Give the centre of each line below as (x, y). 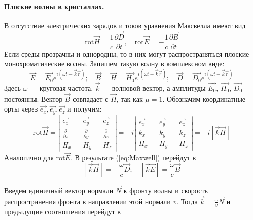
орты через (21, 109)
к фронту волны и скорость (166, 190)
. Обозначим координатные (204, 99)
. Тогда (187, 201)
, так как (130, 99)
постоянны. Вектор (33, 99)
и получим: (84, 109)
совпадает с (91, 99)
